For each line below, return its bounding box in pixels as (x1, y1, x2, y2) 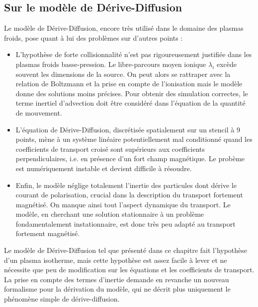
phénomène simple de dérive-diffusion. (4, 294, 120, 304)
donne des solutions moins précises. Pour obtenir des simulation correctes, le (15, 88, 248, 98)
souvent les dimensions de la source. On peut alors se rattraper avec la (15, 68, 231, 79)
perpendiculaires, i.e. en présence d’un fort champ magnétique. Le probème (15, 153, 245, 164)
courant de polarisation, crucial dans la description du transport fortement (15, 189, 243, 200)
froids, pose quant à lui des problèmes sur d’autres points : (4, 32, 183, 43)
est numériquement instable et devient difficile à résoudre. (15, 163, 192, 173)
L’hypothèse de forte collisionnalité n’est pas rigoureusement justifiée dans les (15, 49, 252, 60)
